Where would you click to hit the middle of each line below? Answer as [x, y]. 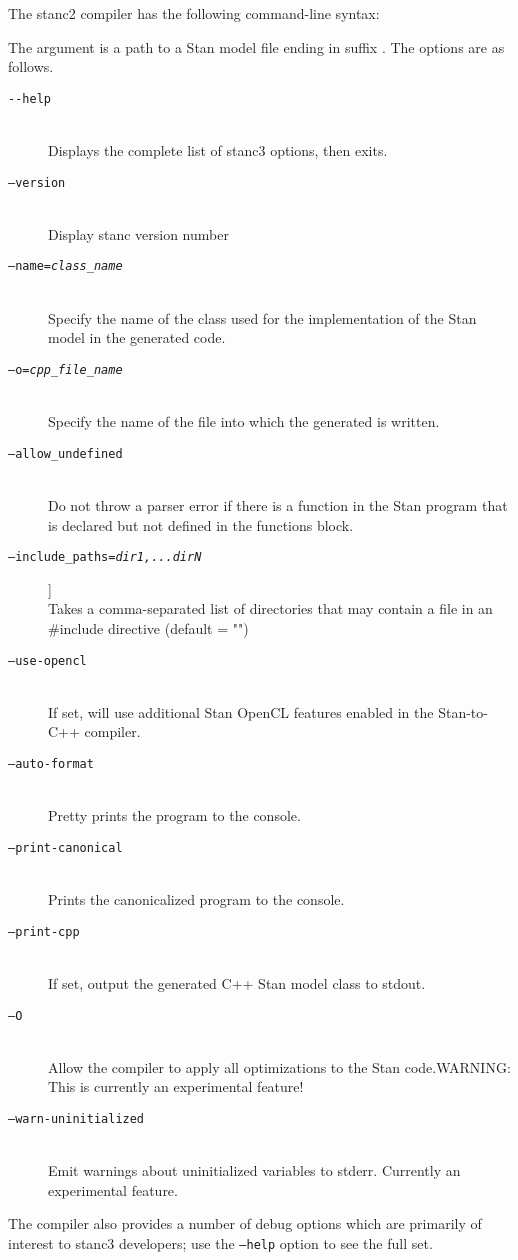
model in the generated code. [137, 337]
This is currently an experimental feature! [176, 1086]
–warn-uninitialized [76, 1119]
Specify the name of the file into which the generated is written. [244, 421]
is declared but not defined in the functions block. [201, 524]
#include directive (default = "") [148, 628]
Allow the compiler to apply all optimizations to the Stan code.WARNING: [279, 1066]
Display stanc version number [138, 233]
